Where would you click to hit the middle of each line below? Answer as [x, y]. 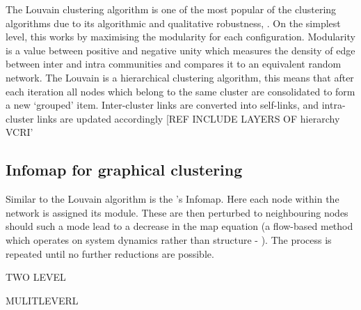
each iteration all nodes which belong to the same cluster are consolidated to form [180, 91]
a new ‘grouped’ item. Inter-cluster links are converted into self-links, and [162, 105]
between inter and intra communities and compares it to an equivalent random [174, 64]
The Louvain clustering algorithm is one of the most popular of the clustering [171, 9]
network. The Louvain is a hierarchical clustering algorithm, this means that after [180, 77]
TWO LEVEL [36, 277]
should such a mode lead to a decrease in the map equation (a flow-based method [179, 226]
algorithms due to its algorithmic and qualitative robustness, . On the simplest [173, 23]
